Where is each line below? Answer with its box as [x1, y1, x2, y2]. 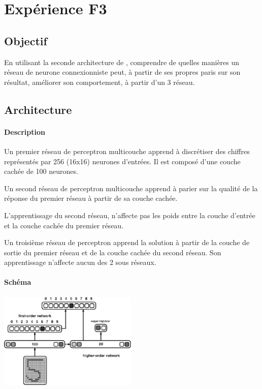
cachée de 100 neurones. [4, 166, 78, 176]
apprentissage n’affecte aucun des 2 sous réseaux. [4, 257, 156, 267]
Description [4, 126, 46, 137]
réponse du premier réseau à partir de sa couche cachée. [4, 193, 178, 203]
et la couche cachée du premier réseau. [4, 220, 124, 230]
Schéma [4, 277, 31, 287]
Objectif [4, 33, 47, 48]
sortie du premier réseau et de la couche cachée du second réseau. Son [4, 247, 221, 257]
